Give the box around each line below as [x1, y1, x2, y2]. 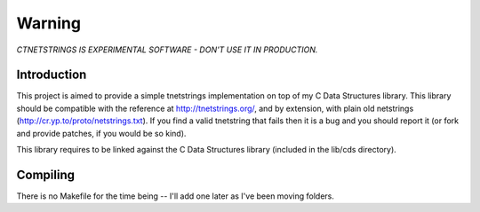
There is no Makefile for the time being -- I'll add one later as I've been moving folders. [16, 191, 335, 201]
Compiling [16, 167, 76, 182]
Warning [16, 13, 82, 33]
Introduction [16, 67, 87, 82]
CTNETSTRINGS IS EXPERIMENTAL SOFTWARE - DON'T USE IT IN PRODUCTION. [16, 44, 318, 55]
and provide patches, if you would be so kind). [16, 128, 187, 138]
